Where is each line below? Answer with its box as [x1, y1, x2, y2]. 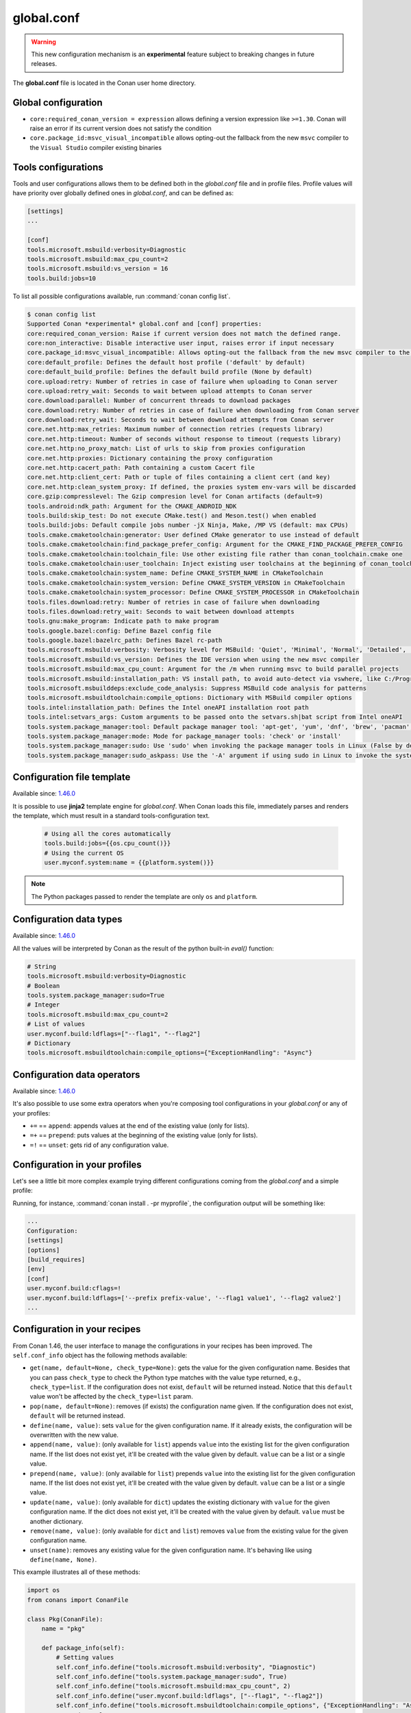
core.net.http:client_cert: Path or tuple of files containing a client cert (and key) [27, 473, 331, 481]
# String [27, 963, 57, 970]
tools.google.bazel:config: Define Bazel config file [27, 627, 212, 634]
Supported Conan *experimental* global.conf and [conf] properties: [27, 320, 262, 328]
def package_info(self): [41, 1644, 125, 1651]
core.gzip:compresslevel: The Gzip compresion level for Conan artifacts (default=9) [27, 493, 323, 500]
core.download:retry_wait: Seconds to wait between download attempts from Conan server [27, 416, 335, 424]
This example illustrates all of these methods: [12, 1568, 140, 1576]
